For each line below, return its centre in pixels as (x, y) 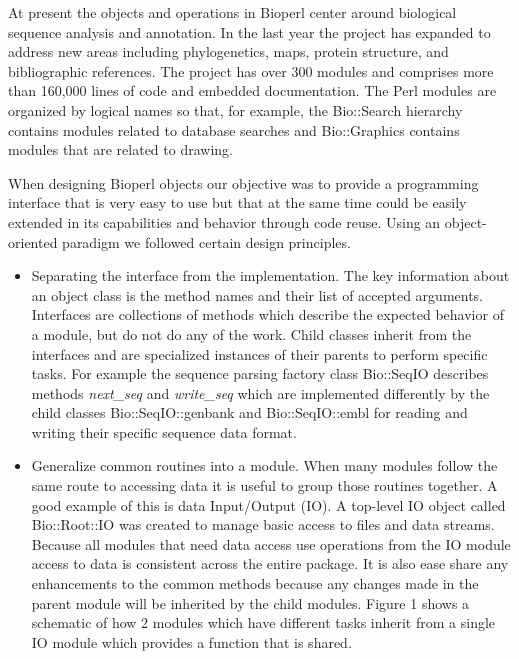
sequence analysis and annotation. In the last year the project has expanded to (249, 31)
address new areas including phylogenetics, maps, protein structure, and (228, 51)
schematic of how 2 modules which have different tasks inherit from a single (263, 622)
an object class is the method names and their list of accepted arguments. (257, 294)
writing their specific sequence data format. (164, 431)
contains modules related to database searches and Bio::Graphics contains (234, 129)
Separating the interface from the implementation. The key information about (270, 275)
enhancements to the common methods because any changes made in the (255, 583)
